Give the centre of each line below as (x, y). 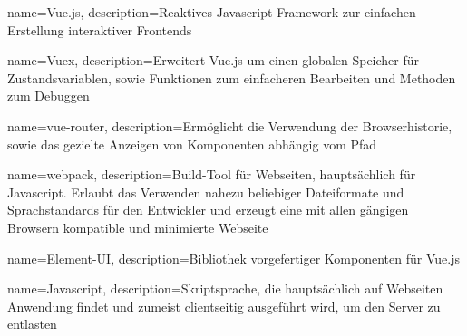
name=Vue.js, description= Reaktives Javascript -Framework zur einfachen (212, 12)
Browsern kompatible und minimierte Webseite (138, 227)
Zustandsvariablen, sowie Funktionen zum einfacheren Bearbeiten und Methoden (232, 77)
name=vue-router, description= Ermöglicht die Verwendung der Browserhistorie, (230, 125)
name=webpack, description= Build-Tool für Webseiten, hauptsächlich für (212, 174)
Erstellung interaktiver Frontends (100, 29)
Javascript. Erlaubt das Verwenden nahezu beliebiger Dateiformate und (206, 192)
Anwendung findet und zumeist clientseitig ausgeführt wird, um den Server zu (224, 306)
